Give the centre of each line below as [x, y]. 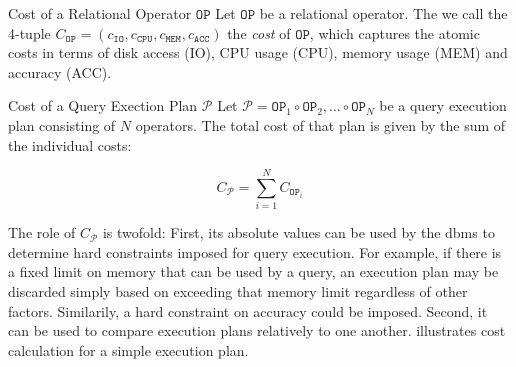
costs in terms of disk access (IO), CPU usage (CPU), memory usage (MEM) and [258, 52]
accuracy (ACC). [60, 71]
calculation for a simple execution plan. [128, 349]
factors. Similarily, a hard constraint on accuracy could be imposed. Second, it [248, 310]
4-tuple [29, 32]
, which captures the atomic [394, 32]
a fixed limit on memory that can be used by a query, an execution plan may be [253, 271]
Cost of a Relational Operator [100, 13]
